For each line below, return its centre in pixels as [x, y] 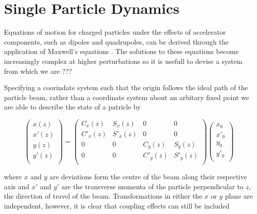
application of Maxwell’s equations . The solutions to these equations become [121, 51]
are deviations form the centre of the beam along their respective [148, 176]
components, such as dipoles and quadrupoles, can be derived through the [116, 41]
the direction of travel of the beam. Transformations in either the [103, 196]
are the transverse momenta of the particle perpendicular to [152, 186]
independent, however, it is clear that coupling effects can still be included [117, 205]
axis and [17, 186]
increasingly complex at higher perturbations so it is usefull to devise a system [123, 61]
